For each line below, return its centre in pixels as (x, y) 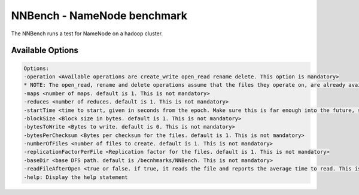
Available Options (45, 51)
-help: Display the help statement (76, 177)
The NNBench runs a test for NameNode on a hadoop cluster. (87, 33)
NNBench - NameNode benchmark (99, 16)
